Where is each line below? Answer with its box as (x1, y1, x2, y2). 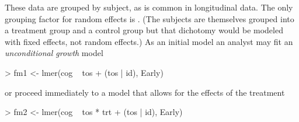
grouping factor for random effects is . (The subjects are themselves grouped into (5, 12, 294, 25)
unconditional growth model (5, 47, 103, 59)
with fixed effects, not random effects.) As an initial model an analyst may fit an (5, 35, 293, 47)
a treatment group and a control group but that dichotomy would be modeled (5, 24, 283, 36)
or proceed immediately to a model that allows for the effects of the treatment (5, 86, 285, 98)
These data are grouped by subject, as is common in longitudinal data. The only (5, 1, 293, 13)
